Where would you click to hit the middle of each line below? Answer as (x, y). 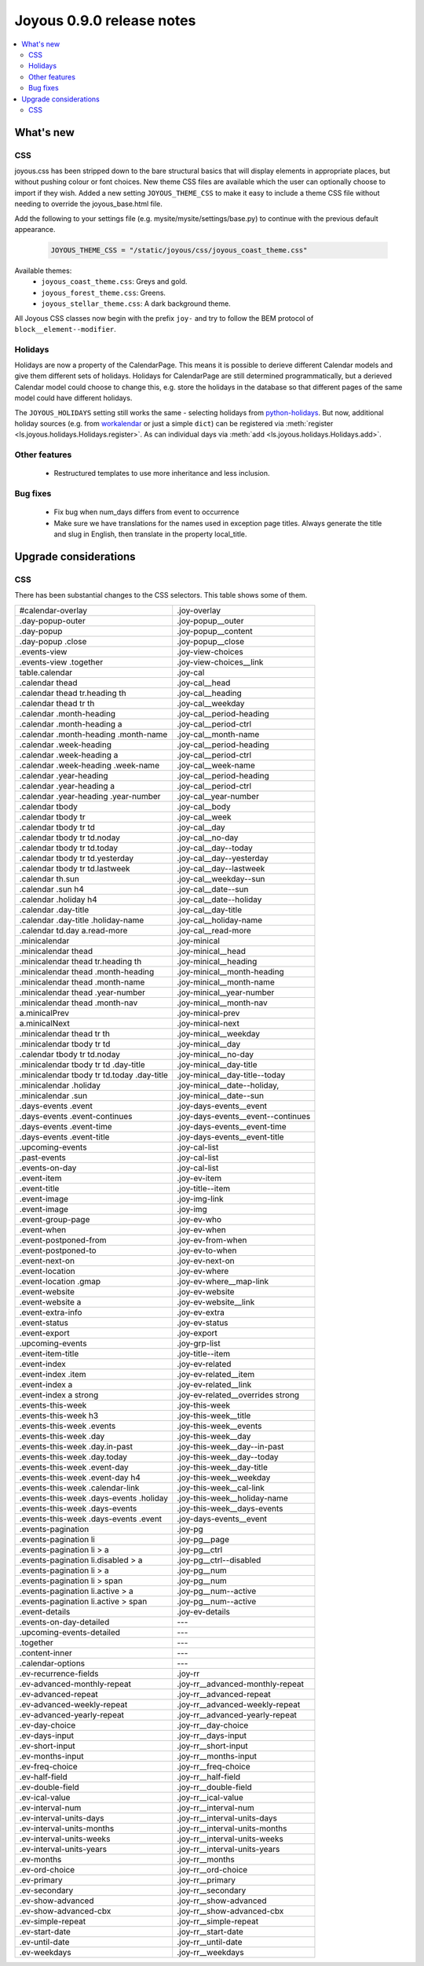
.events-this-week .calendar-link (79, 1488)
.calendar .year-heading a (67, 786)
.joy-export (197, 1333)
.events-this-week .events (68, 1426)
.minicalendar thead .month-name (82, 981)
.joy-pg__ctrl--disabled (219, 1559)
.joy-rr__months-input (217, 1756)
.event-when (43, 1229)
